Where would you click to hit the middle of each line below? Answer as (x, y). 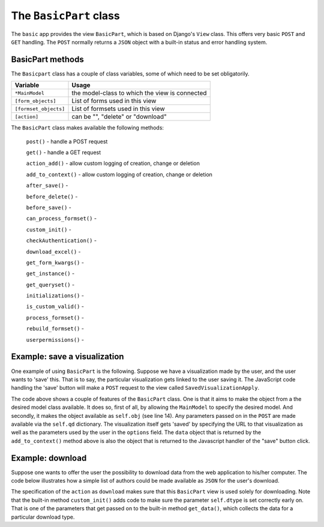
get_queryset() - (50, 284)
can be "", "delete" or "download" (119, 117)
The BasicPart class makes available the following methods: (88, 128)
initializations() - (55, 296)
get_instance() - (50, 273)
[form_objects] (35, 101)
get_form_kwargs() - (55, 262)
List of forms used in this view (114, 101)
